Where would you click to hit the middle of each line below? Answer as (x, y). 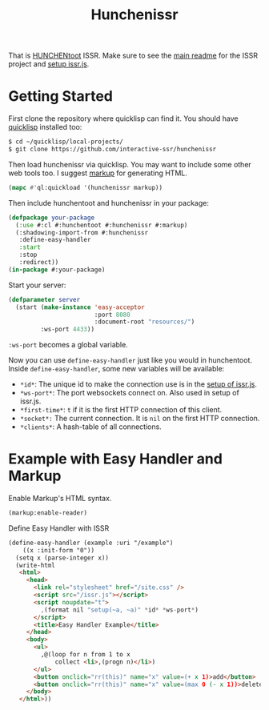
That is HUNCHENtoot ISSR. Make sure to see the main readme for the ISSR (133, 56)
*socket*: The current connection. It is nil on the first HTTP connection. (140, 419)
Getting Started (61, 96)
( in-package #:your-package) (57, 270)
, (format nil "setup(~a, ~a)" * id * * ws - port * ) (119, 610)
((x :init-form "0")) (58, 550)
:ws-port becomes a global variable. (68, 345)
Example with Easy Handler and (115, 459)
